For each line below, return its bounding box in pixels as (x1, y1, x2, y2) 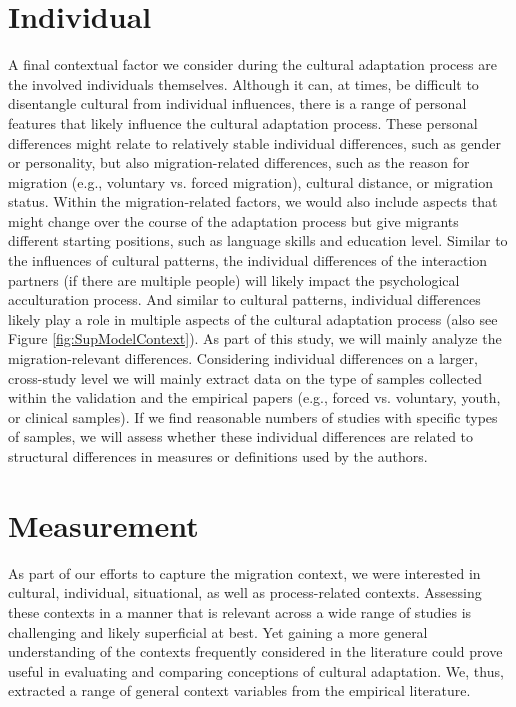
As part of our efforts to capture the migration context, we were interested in (8, 562, 481, 583)
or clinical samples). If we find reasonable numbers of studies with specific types (8, 406, 498, 427)
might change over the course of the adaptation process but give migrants (8, 210, 459, 231)
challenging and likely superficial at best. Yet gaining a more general (8, 621, 428, 642)
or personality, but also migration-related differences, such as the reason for (8, 152, 470, 173)
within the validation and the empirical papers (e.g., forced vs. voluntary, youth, (8, 387, 501, 408)
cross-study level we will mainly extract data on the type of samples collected (8, 367, 483, 388)
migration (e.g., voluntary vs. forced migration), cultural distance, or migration (8, 171, 494, 192)
